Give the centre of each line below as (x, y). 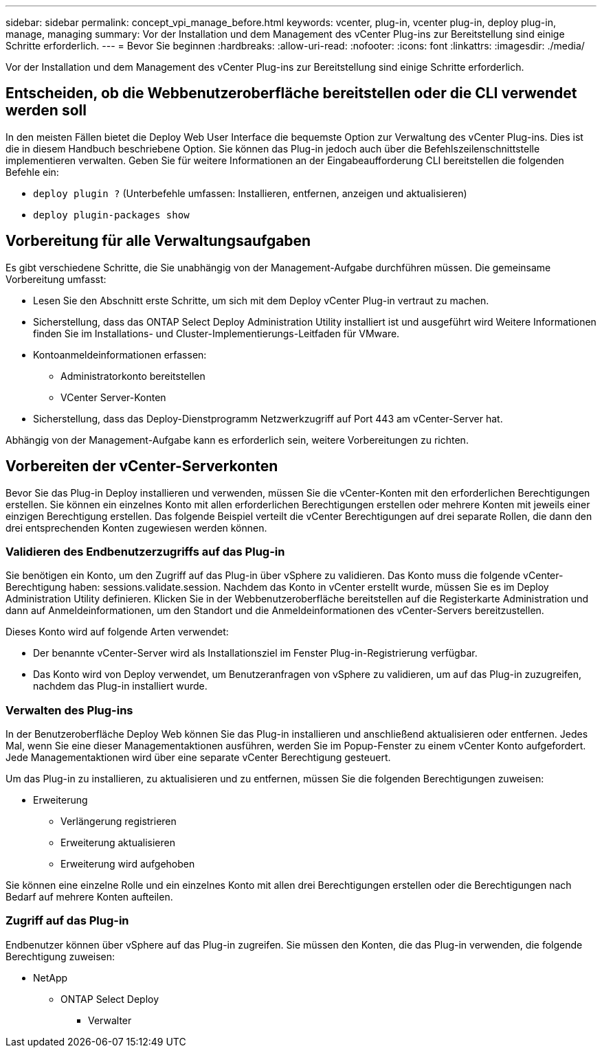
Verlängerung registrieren (119, 822)
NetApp (51, 977)
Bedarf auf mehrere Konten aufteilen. (89, 897)
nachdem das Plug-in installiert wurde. (120, 686)
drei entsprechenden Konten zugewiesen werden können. (136, 528)
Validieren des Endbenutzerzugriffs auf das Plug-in (145, 551)
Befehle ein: (32, 172)
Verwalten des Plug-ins (69, 710)
